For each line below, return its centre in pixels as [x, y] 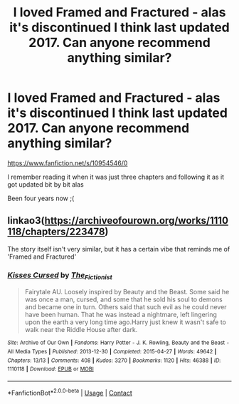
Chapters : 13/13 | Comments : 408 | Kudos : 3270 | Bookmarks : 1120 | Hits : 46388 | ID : [114, 361]
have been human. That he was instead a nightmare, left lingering [121, 315]
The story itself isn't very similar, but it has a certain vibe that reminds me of [119, 249]
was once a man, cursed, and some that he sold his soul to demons [123, 299]
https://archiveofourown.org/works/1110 [137, 221]
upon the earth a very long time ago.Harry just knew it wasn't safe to [125, 322]
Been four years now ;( [41, 198]
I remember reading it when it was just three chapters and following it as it [116, 177]
